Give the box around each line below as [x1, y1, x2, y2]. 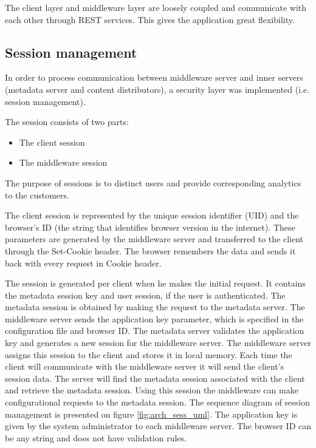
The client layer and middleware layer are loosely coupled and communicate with [5, 1, 307, 13]
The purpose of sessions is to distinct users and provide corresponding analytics [5, 176, 301, 189]
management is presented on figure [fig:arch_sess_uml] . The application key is [5, 407, 298, 420]
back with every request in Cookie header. [5, 256, 162, 269]
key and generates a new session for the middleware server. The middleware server [5, 336, 311, 349]
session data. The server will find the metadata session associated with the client [5, 372, 305, 384]
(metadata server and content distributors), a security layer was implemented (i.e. [5, 83, 310, 95]
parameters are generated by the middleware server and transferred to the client [5, 232, 303, 245]
